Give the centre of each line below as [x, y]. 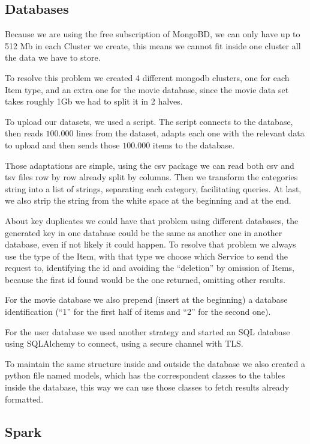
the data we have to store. [53, 57]
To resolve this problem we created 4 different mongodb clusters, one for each [147, 77]
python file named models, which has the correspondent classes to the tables [145, 375]
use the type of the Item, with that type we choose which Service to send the [146, 256]
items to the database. [194, 144]
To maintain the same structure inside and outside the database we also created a [155, 363]
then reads [24, 133]
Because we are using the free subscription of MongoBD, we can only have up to [153, 34]
